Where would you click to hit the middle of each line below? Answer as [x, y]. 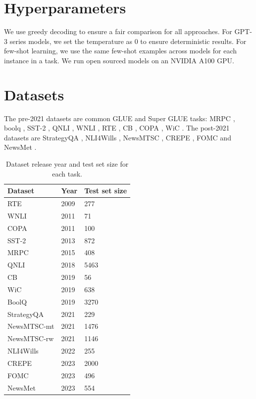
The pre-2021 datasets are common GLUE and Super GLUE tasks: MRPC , [120, 118]
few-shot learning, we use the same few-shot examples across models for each [121, 51]
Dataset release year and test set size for [67, 164]
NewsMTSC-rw [31, 338]
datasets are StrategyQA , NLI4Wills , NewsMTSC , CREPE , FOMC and [118, 137]
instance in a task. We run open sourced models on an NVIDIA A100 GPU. [119, 60]
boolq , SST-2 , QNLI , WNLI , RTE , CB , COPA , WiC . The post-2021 [117, 128]
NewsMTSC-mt [31, 326]
